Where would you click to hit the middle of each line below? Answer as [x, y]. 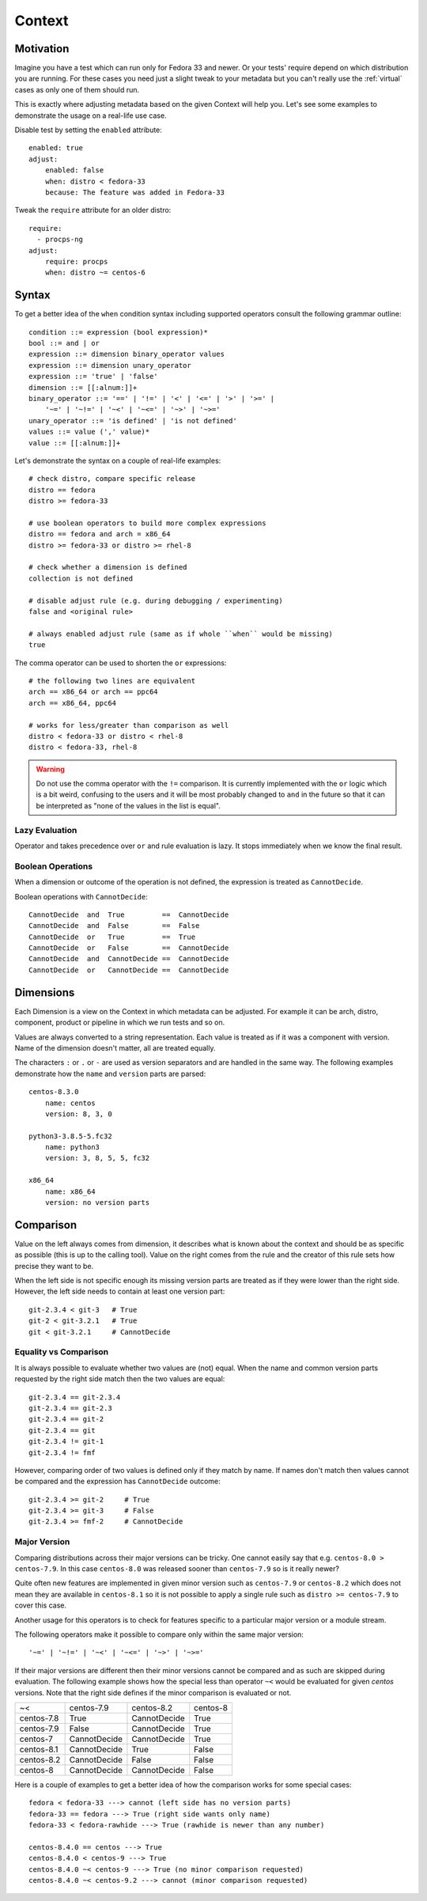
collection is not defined [81, 578]
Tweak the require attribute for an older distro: [93, 210]
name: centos [70, 1103]
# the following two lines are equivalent [112, 681]
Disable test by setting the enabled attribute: [88, 130]
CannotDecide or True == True [112, 937]
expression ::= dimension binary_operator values [127, 354]
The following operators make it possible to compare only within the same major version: [159, 1634]
